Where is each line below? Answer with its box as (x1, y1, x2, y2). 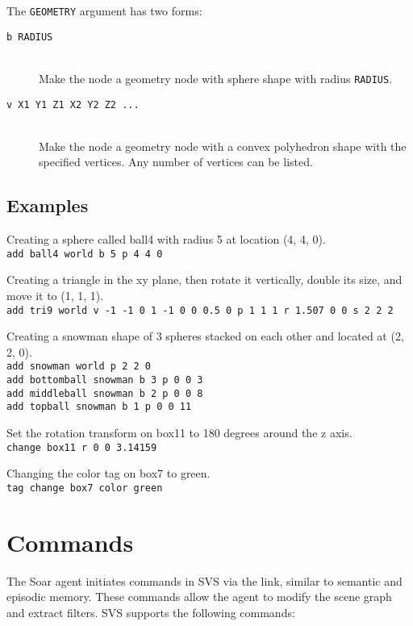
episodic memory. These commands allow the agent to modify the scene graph (6, 588, 392, 605)
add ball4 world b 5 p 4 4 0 (6, 248, 163, 260)
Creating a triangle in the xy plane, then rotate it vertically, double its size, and (6, 271, 403, 288)
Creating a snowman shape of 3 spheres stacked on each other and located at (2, (6, 328, 404, 344)
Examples (6, 193, 89, 218)
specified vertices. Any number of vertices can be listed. (39, 153, 313, 170)
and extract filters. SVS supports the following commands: (6, 603, 295, 620)
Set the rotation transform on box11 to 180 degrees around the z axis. (6, 424, 353, 441)
